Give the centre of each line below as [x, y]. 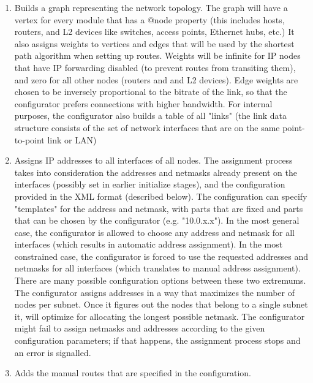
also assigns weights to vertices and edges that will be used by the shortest [154, 43]
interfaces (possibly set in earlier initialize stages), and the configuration [150, 184]
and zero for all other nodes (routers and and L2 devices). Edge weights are [156, 79]
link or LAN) [72, 139]
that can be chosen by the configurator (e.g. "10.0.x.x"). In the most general [157, 220]
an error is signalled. [53, 352]
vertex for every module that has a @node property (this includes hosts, [149, 19]
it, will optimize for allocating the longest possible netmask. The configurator [160, 316]
